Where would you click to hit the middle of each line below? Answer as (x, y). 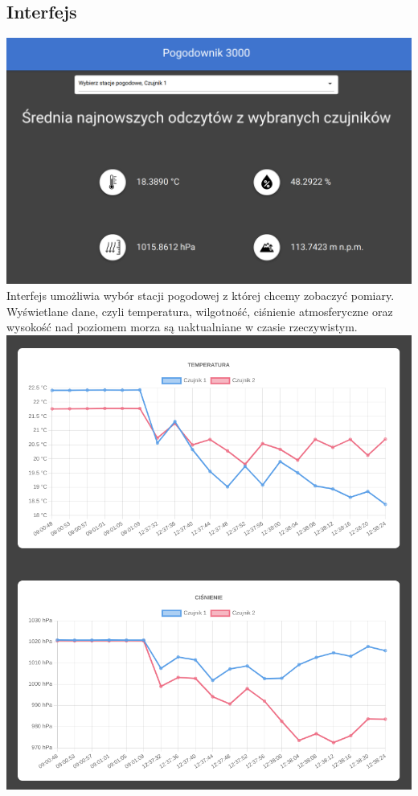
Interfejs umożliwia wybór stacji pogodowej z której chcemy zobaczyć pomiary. (201, 295)
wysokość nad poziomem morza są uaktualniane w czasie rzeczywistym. (182, 327)
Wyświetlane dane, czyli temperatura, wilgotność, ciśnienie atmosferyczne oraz (200, 311)
